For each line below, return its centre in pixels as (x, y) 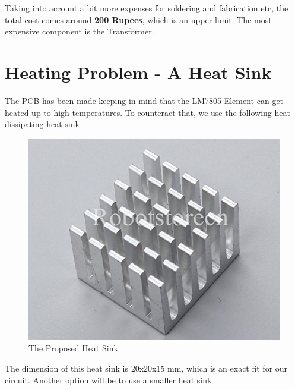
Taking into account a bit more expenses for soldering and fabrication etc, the (147, 8)
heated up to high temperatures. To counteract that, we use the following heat (147, 112)
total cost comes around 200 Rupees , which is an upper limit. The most (138, 19)
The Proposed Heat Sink (73, 348)
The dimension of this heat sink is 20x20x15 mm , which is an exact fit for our (146, 368)
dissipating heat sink (42, 124)
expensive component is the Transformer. (80, 31)
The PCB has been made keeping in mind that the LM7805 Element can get (144, 100)
